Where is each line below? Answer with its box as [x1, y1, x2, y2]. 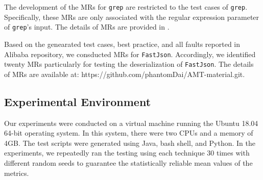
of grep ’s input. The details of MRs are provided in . [4, 21, 170, 32]
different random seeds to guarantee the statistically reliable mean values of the [4, 157, 253, 168]
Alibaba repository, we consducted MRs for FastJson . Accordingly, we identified [4, 48, 256, 59]
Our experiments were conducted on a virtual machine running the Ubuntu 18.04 [4, 117, 258, 128]
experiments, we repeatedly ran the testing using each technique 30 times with [4, 147, 250, 158]
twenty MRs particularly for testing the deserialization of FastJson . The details [4, 59, 254, 69]
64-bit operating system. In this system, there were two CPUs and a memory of [4, 127, 253, 138]
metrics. [4, 167, 29, 178]
